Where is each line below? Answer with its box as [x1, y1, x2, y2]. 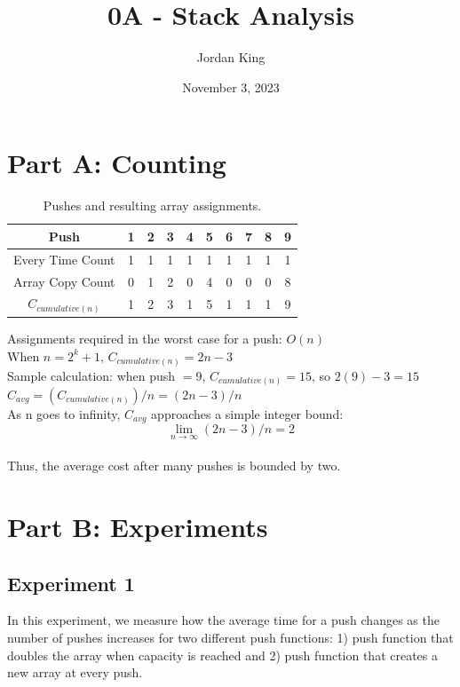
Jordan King [196, 48, 266, 67]
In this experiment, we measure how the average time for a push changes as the [7, 611, 440, 629]
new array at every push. [7, 663, 143, 682]
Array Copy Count [13, 272, 115, 290]
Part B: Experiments [7, 509, 268, 545]
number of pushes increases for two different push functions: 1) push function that [7, 628, 454, 647]
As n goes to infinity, [7, 405, 121, 423]
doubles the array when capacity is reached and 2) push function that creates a [7, 645, 439, 664]
